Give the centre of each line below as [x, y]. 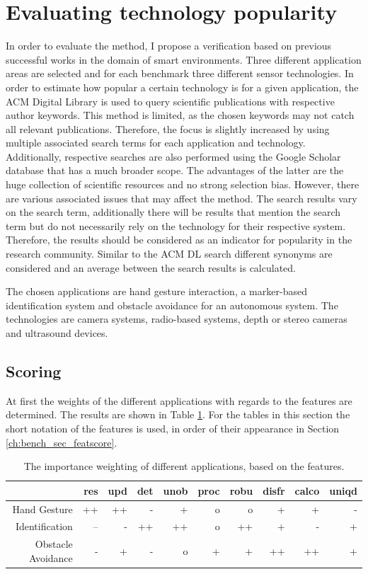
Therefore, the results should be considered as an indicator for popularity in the [179, 240]
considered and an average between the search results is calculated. [151, 267]
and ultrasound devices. [57, 333]
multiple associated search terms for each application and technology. [156, 143]
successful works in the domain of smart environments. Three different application [184, 59]
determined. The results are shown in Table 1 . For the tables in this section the [178, 414]
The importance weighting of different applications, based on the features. [184, 466]
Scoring [34, 371]
